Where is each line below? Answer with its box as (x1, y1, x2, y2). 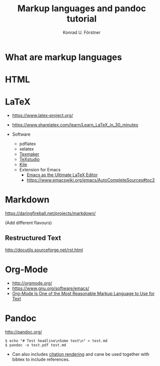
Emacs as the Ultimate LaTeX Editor (26, 172, 98, 178)
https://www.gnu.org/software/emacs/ (12, 285, 89, 291)
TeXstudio (19, 157, 40, 163)
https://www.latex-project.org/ (12, 113, 73, 119)
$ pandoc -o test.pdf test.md (5, 343, 67, 347)
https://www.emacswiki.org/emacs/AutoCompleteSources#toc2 (26, 177, 155, 183)
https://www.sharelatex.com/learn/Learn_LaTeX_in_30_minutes (12, 122, 139, 128)
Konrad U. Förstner (62, 29, 101, 35)
